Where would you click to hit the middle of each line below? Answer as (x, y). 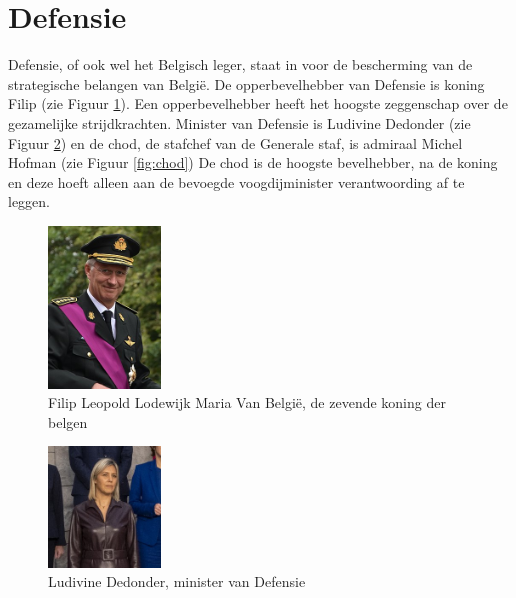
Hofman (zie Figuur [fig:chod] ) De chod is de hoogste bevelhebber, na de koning (253, 162)
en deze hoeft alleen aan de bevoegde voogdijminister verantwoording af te (236, 181)
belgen (68, 421)
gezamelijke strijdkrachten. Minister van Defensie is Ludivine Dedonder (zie (239, 122)
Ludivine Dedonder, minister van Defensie (177, 581)
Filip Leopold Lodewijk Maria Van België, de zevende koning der (247, 402)
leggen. (29, 201)
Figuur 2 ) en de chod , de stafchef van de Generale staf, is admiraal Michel (235, 142)
